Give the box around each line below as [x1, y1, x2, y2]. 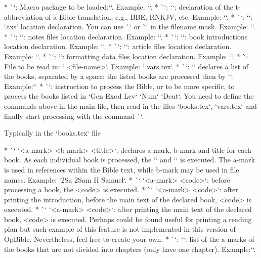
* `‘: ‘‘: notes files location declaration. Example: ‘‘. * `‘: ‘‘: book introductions [4, 31, 248, 41]
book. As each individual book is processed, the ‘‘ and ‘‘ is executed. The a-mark [4, 154, 255, 165]
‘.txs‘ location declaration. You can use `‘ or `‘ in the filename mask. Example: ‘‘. [4, 21, 255, 32]
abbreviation [4, 11, 43, 22]
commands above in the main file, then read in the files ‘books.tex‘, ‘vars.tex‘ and [4, 100, 257, 111]
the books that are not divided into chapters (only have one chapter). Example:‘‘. [4, 243, 256, 254]
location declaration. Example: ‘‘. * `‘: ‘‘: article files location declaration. [4, 41, 232, 52]
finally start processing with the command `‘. [4, 110, 144, 121]
